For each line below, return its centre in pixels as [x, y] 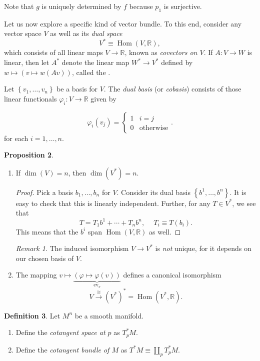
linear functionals [30, 98]
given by [103, 98]
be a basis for [77, 89]
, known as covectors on [161, 52]
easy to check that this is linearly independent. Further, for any [113, 203]
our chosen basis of [45, 258]
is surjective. [183, 6]
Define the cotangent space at [60, 332]
